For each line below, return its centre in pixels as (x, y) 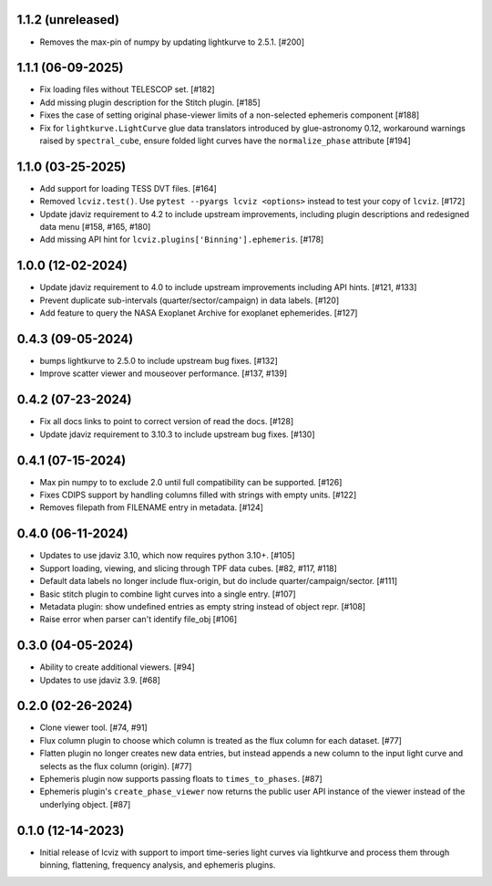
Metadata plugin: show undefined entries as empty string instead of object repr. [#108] (203, 606)
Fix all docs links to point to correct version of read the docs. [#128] (167, 422)
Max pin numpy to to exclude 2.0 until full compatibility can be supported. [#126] (191, 482)
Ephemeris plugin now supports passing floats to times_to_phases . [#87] (181, 779)
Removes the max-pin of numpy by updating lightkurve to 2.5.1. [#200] (172, 42)
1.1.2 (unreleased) (68, 20)
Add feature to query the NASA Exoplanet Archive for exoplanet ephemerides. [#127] (199, 313)
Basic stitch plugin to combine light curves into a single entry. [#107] (168, 594)
